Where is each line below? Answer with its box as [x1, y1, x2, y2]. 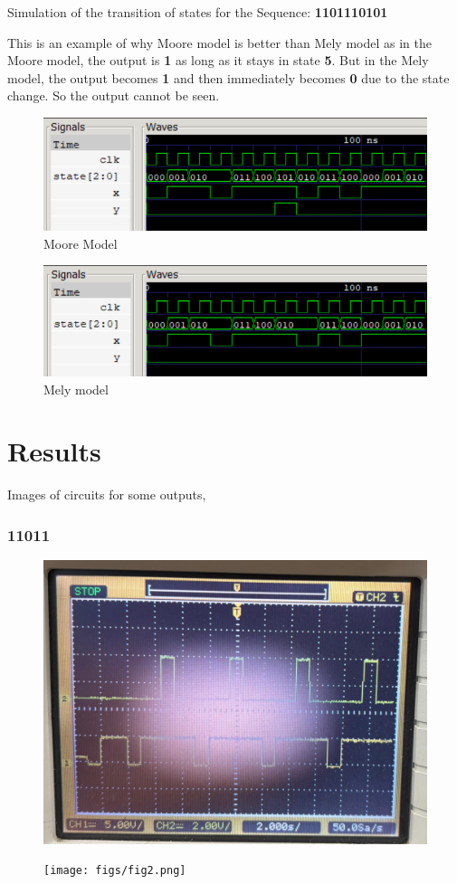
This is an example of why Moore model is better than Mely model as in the [7, 33, 432, 52]
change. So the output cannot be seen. [7, 86, 220, 105]
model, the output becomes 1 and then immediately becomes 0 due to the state [7, 68, 450, 87]
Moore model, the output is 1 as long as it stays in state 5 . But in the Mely [7, 51, 429, 70]
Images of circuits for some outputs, [7, 485, 206, 504]
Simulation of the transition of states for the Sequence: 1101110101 [7, 3, 388, 21]
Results [7, 432, 101, 470]
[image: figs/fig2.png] [43, 864, 186, 878]
